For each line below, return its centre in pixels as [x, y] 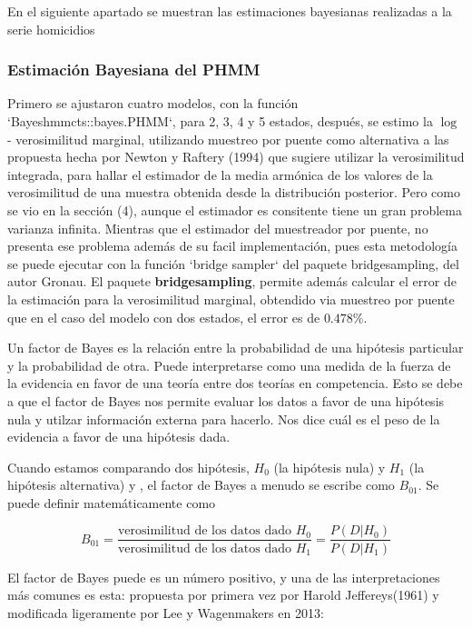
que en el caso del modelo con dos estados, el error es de [164, 317]
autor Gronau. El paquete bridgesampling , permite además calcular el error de [232, 281]
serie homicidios [51, 29]
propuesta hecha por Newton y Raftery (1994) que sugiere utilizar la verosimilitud [236, 157]
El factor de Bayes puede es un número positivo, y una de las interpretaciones [224, 577]
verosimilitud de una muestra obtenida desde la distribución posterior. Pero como [234, 192]
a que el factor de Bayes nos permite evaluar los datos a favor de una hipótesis [226, 400]
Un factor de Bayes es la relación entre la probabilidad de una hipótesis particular [236, 348]
